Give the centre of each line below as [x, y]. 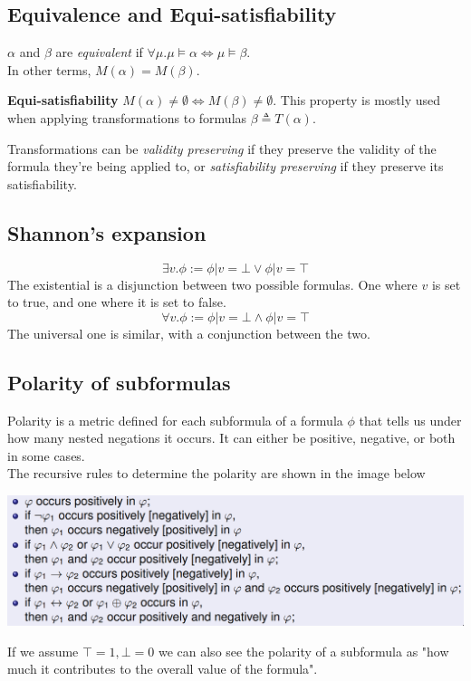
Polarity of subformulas [119, 382]
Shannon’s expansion [107, 232]
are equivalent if [99, 52]
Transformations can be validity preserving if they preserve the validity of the [222, 148]
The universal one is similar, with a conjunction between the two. [189, 333]
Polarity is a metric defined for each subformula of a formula [175, 420]
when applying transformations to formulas [127, 117]
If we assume [43, 651]
